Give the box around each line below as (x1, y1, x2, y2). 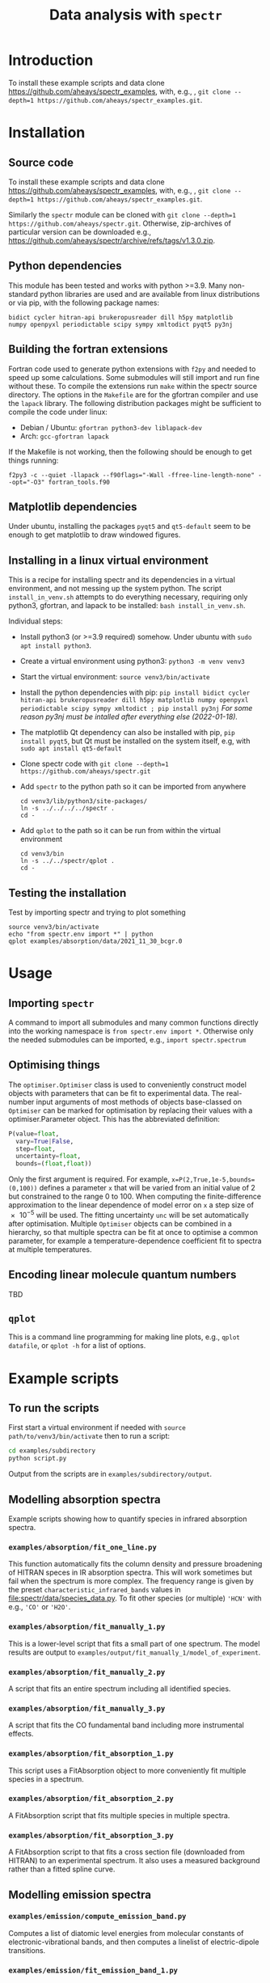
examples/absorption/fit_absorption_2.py (8, 1794, 174, 1803)
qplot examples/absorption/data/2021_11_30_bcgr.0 (8, 937, 183, 945)
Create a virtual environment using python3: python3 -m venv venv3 (19, 657, 245, 666)
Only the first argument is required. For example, (8, 1174, 170, 1184)
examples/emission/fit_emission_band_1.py (8, 1965, 178, 1975)
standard (8, 289, 39, 298)
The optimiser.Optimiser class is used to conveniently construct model (8, 1080, 247, 1089)
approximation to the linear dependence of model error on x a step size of (8, 1200, 255, 1210)
